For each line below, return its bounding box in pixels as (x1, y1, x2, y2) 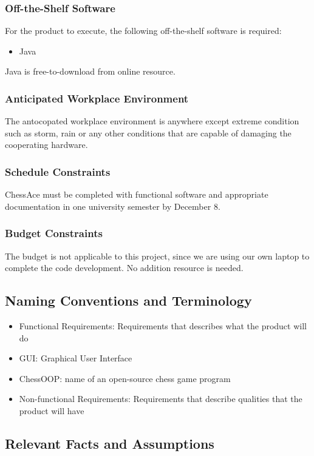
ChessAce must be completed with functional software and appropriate (5, 188, 268, 201)
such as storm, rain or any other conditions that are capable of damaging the (5, 126, 292, 139)
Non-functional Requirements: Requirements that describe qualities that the (19, 392, 302, 405)
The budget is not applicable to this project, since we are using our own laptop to (5, 249, 310, 262)
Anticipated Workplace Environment (5, 90, 189, 106)
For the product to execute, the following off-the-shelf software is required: (5, 24, 282, 37)
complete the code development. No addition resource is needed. (5, 261, 244, 274)
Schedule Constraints (5, 164, 111, 179)
